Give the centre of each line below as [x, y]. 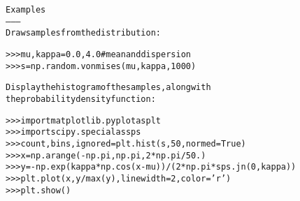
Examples [26, 10]
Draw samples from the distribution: [83, 33]
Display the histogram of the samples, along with [108, 88]
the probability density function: [81, 99]
